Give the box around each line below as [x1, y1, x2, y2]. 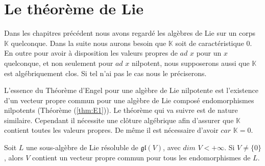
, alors [4, 152, 23, 162]
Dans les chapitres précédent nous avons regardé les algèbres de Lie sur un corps [4, 28, 256, 38]
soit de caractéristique [175, 37, 244, 48]
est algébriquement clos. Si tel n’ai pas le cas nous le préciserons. [4, 67, 207, 78]
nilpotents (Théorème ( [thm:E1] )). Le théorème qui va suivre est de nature [4, 105, 238, 115]
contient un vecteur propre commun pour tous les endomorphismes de [32, 152, 251, 162]
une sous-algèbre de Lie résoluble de [26, 142, 138, 153]
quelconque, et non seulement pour [4, 57, 113, 68]
